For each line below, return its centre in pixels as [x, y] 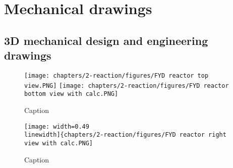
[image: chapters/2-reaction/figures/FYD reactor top [116, 75]
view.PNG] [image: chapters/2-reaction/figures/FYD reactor [127, 86]
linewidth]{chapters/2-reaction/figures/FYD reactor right [125, 135]
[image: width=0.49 [57, 126]
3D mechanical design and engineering [106, 40]
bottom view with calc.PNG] [71, 94]
